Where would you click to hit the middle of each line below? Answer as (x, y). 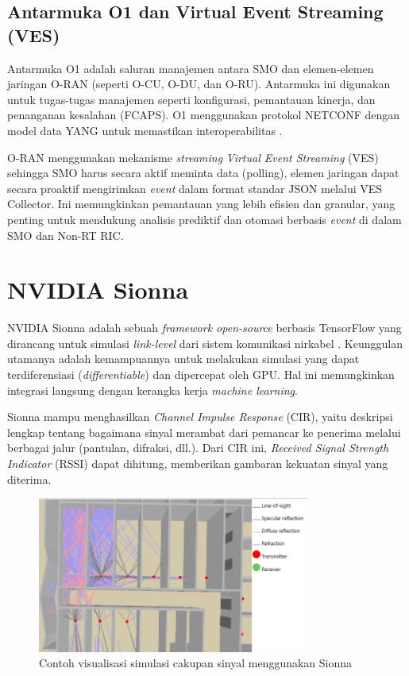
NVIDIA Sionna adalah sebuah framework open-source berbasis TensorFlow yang (204, 328)
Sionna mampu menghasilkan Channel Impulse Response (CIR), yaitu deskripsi (200, 417)
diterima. (29, 479)
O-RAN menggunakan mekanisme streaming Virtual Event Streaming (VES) (193, 157)
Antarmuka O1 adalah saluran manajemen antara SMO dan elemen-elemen (191, 68)
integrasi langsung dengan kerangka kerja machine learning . (152, 390)
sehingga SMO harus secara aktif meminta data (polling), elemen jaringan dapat (203, 173)
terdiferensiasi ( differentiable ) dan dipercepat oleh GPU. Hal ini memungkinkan (201, 375)
